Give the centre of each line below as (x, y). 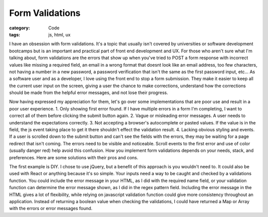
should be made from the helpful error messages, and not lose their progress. (89, 93)
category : (20, 28)
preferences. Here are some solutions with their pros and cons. (74, 157)
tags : (15, 34)
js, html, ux (60, 34)
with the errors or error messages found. (51, 209)
